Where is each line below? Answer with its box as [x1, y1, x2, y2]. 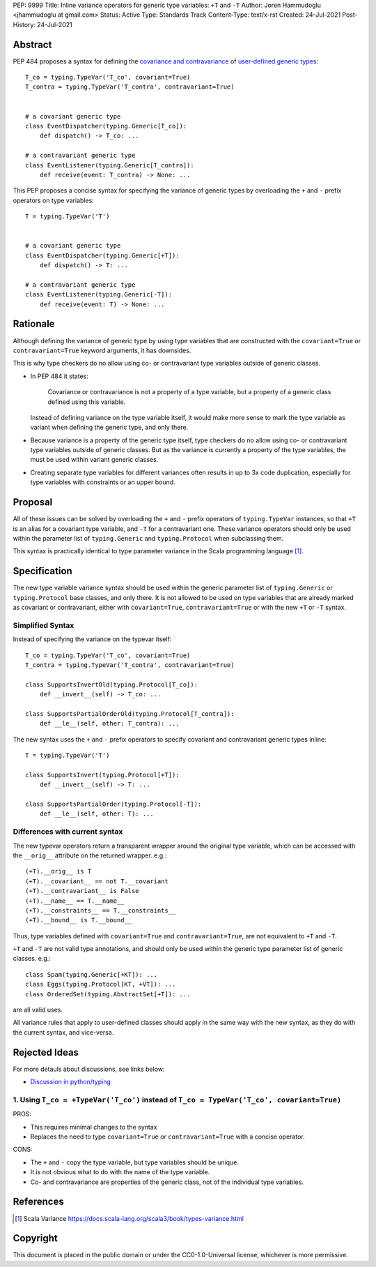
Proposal [13, 496, 53, 509]
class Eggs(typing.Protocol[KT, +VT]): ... [25, 980, 176, 989]
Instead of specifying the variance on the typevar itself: [13, 635, 172, 643]
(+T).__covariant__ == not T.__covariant [25, 877, 169, 885]
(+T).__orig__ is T [25, 867, 92, 876]
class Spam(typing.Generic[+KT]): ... [25, 970, 158, 978]
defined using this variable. [47, 398, 126, 406]
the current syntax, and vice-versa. [13, 1028, 114, 1036]
